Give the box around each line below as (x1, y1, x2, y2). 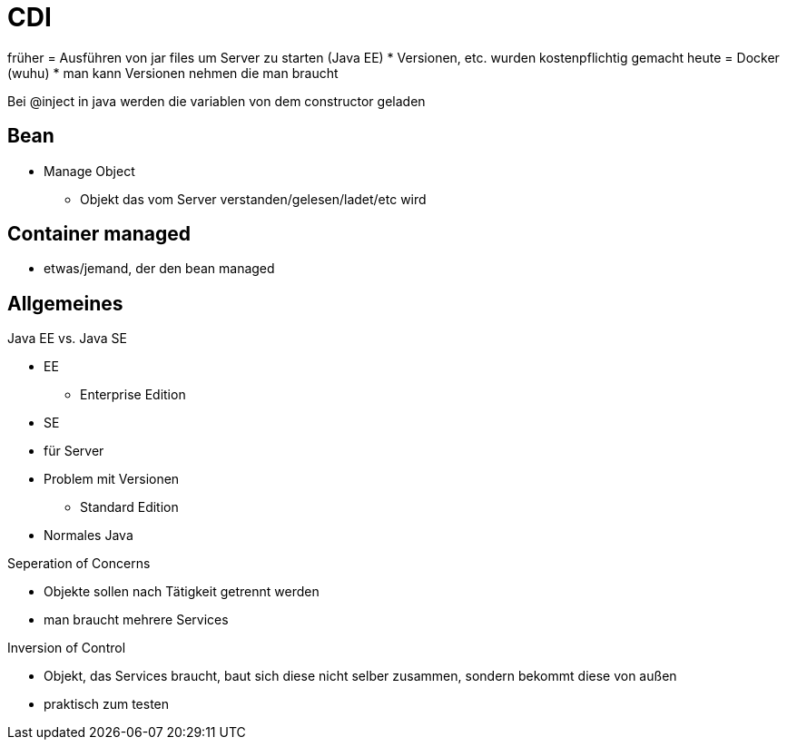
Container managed (7, 222, 191, 246)
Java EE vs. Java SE (7, 330, 127, 347)
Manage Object (44, 162, 135, 179)
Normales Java (44, 527, 133, 544)
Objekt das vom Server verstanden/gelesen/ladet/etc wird (80, 191, 427, 207)
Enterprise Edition (80, 387, 186, 403)
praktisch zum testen (44, 696, 170, 713)
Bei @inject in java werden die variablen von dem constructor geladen (7, 93, 426, 109)
